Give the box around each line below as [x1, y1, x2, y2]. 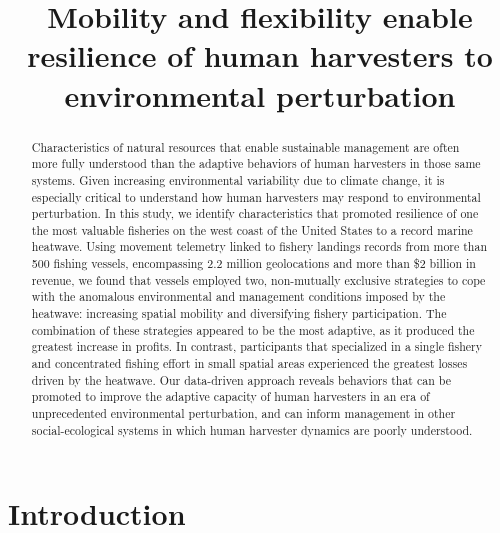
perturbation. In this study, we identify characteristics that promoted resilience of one [31, 205, 479, 222]
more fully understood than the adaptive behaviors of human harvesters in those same [31, 155, 481, 172]
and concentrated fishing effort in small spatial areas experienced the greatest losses [31, 355, 468, 372]
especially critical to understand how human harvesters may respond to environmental [31, 188, 481, 205]
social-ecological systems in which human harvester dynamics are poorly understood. [31, 421, 473, 438]
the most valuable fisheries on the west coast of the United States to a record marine [31, 221, 473, 238]
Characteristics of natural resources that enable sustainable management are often [31, 138, 460, 155]
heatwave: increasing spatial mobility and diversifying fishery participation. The [31, 305, 447, 322]
